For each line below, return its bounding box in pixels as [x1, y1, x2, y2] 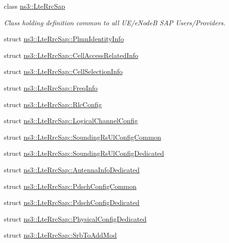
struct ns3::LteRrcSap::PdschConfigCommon [4, 181, 137, 191]
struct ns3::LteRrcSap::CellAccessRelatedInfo [4, 50, 139, 60]
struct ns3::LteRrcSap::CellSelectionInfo [4, 66, 123, 76]
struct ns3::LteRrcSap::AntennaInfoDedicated [4, 164, 140, 174]
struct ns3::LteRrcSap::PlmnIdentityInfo [4, 34, 124, 44]
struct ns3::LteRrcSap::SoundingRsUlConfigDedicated [4, 148, 164, 158]
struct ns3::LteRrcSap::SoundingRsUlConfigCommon [4, 131, 161, 142]
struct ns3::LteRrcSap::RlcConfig [4, 99, 102, 109]
